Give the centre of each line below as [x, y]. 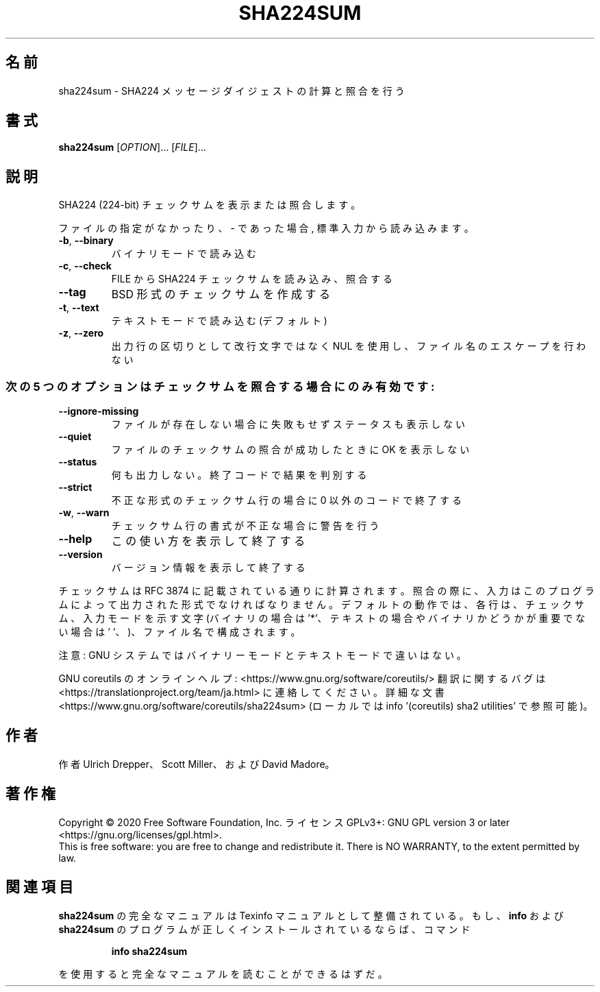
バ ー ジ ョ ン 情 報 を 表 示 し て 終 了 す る [208, 568]
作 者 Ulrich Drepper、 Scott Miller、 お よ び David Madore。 [197, 764]
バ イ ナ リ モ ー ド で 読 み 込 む [184, 254]
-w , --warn [84, 513]
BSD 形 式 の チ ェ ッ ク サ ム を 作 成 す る [221, 294]
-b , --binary [86, 241]
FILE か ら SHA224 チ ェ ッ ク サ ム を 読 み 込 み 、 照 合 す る [252, 279]
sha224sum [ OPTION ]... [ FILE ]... [132, 147]
